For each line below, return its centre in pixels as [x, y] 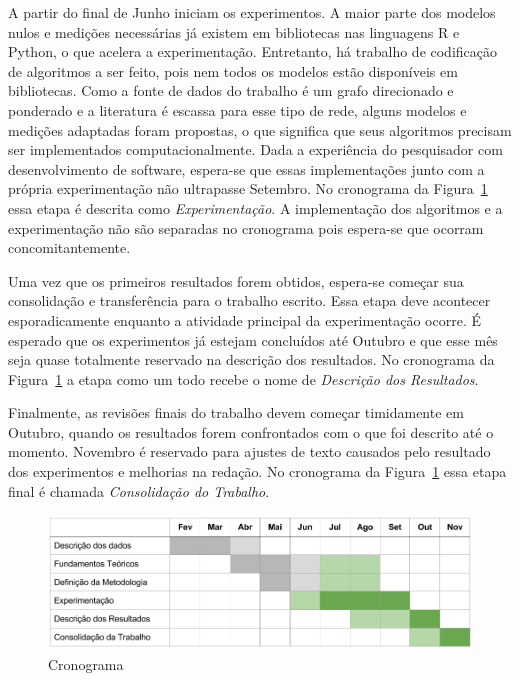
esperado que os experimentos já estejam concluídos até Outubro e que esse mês [253, 339]
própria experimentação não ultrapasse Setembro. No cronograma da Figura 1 [248, 188]
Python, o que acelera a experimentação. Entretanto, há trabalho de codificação [253, 51]
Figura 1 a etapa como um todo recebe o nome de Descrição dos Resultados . [243, 378]
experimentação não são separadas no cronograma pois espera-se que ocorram [246, 227]
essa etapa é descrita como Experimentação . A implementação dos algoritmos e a [255, 207]
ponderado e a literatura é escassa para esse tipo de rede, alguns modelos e [237, 109]
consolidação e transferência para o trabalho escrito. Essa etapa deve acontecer [249, 300]
